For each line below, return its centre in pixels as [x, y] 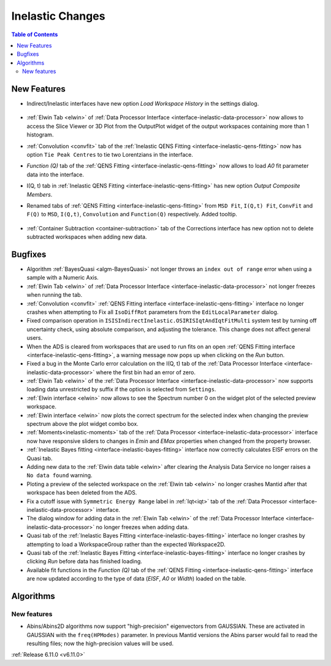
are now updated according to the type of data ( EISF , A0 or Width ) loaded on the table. [136, 579]
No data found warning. [59, 476]
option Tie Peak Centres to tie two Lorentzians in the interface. [110, 154]
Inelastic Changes [58, 16]
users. [35, 338]
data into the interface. [55, 174]
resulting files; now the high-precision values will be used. [100, 643]
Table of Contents [35, 34]
